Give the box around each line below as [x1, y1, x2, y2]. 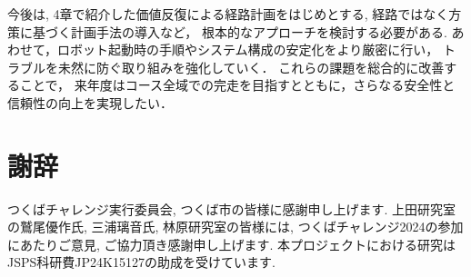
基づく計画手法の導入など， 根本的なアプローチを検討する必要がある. [32, 22, 447, 41]
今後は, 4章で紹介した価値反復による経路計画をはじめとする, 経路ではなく [7, 5, 449, 23]
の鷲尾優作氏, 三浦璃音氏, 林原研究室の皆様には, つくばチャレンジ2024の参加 [7, 217, 464, 236]
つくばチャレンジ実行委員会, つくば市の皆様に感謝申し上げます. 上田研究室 [7, 199, 456, 218]
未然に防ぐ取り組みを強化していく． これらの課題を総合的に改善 [57, 57, 445, 76]
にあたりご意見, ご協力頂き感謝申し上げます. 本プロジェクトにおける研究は [7, 234, 456, 253]
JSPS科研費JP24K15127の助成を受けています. [7, 252, 276, 272]
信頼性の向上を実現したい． [7, 93, 173, 112]
